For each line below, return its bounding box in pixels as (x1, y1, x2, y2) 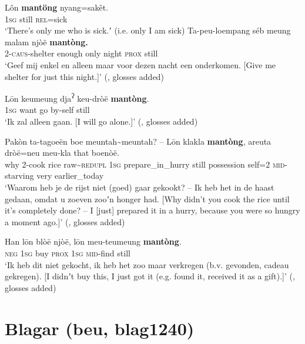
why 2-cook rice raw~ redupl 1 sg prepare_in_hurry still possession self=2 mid (5, 158, 285, 170)
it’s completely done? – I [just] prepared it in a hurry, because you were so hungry (5, 204, 300, 216)
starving (5, 169, 34, 182)
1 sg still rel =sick (5, 12, 68, 25)
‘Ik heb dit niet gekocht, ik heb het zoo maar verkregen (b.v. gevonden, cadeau (5, 258, 289, 270)
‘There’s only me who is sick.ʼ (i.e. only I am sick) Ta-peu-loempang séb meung (5, 24, 291, 36)
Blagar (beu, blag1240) (5, 316, 195, 340)
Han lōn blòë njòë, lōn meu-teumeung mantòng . (5, 235, 182, 248)
